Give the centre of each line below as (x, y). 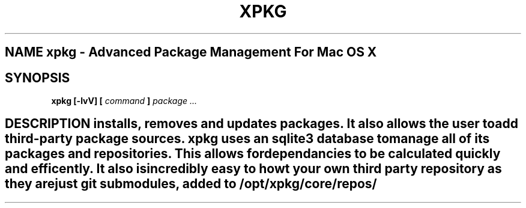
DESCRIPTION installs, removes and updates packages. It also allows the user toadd (261, 124)
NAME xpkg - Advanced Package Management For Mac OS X (191, 52)
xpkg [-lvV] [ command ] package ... (124, 101)
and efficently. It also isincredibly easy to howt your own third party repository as (253, 169)
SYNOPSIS (38, 78)
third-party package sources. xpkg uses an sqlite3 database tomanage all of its (247, 139)
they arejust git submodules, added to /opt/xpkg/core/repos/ (191, 184)
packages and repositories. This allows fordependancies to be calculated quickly (253, 154)
